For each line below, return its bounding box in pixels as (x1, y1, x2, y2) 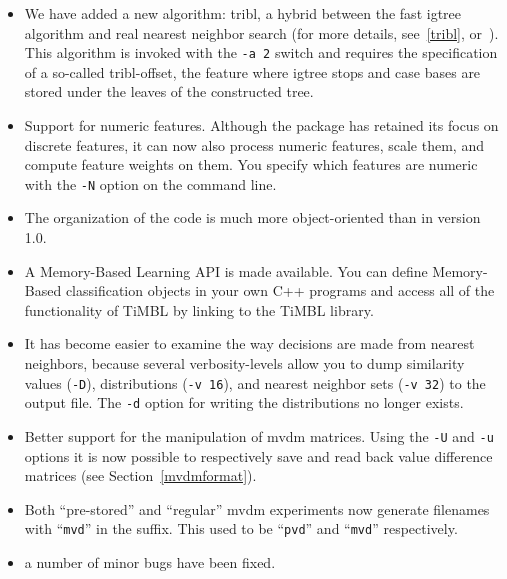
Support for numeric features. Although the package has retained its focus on (24, 115, 499, 136)
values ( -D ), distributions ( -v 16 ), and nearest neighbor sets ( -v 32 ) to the (24, 372, 486, 393)
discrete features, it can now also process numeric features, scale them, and (24, 134, 484, 155)
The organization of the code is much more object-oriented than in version (24, 207, 481, 228)
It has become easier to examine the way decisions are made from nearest (24, 333, 475, 354)
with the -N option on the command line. (24, 173, 277, 194)
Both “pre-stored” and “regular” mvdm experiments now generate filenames (24, 498, 490, 519)
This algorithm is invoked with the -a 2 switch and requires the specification (24, 42, 498, 63)
